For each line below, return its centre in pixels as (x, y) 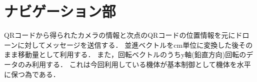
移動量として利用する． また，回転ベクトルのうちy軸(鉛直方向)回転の (132, 54)
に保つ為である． (32, 74)
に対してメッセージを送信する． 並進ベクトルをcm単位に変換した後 (128, 44)
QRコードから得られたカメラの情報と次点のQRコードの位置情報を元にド (123, 35)
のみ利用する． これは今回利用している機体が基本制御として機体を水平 (134, 64)
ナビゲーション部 (60, 11)
